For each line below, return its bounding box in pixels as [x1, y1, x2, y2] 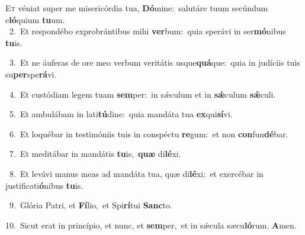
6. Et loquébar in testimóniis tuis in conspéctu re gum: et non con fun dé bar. [9, 127, 288, 140]
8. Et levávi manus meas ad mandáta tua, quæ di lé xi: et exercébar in [9, 167, 264, 179]
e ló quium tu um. [5, 13, 65, 25]
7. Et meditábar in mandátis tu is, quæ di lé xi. [9, 147, 181, 160]
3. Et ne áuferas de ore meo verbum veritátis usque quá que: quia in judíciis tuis [9, 56, 300, 69]
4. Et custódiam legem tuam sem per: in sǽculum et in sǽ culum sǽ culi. [9, 88, 276, 100]
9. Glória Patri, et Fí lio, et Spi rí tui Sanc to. [9, 199, 172, 211]
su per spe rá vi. [5, 67, 57, 80]
